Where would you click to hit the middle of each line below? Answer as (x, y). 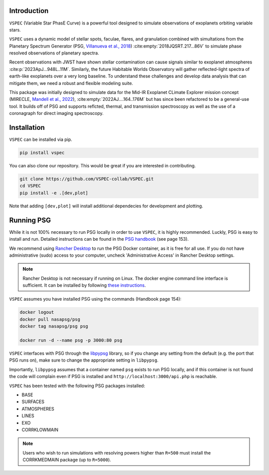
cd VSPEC (30, 186)
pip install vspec (42, 153)
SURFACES (33, 402)
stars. (15, 29)
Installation (27, 128)
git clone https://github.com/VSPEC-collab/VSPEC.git (87, 179)
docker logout (37, 312)
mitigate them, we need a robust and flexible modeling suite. (71, 83)
